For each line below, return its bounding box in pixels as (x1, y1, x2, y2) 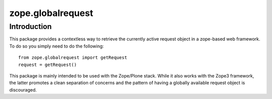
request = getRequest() (18, 61, 77, 67)
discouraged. (9, 86, 37, 92)
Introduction (9, 22, 52, 31)
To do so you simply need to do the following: (9, 43, 104, 49)
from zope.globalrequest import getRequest (18, 55, 127, 60)
